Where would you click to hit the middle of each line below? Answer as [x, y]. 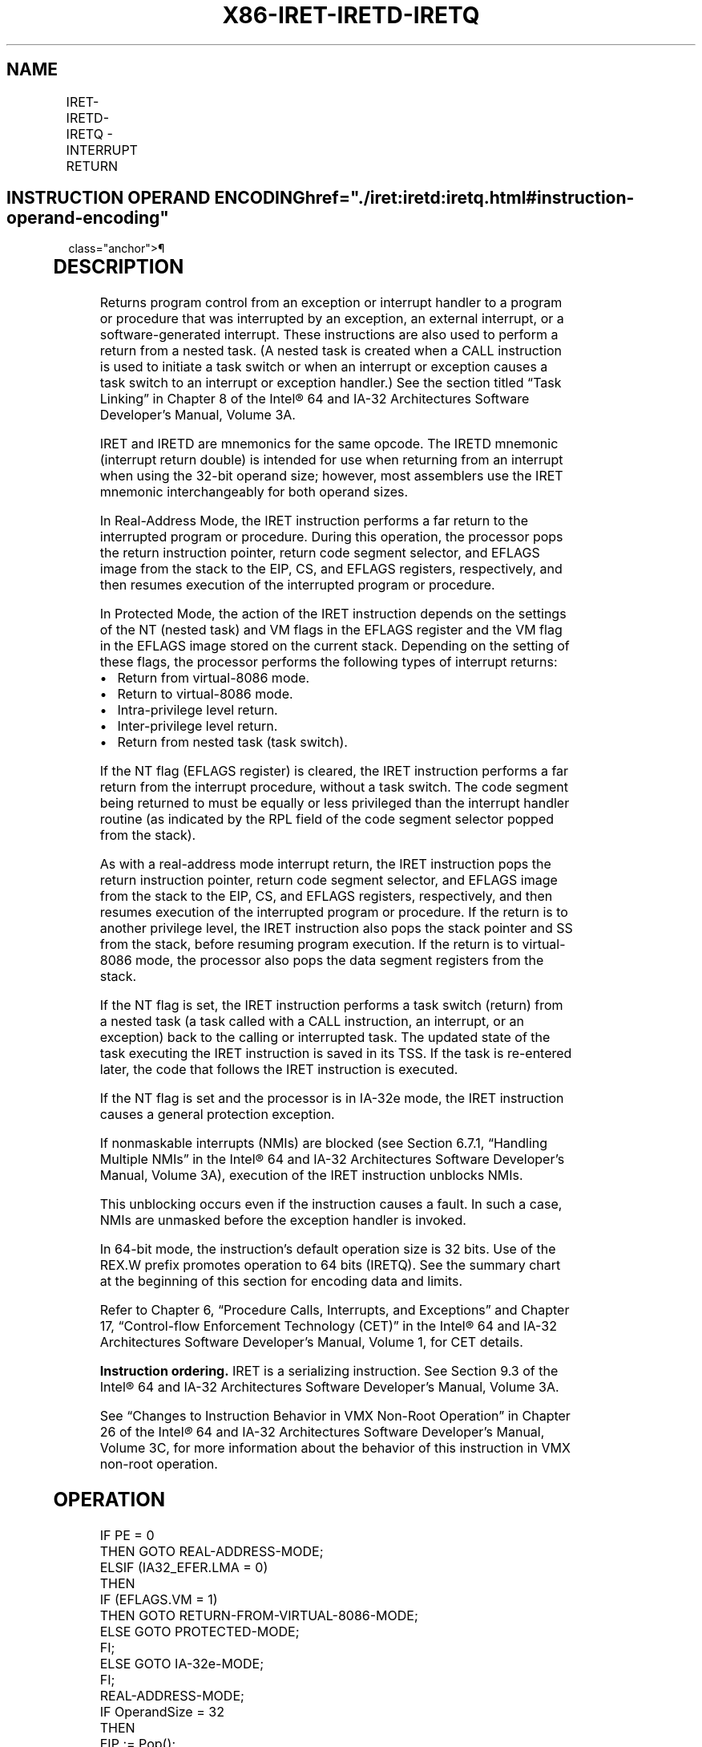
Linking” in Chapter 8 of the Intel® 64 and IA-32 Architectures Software [315, 399]
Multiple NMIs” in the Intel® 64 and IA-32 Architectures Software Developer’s [332, 1159]
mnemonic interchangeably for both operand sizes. [254, 492]
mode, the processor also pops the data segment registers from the [340, 961]
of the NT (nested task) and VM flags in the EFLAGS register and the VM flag [331, 630]
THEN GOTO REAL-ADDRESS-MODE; [212, 1552]
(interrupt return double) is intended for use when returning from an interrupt [331, 460]
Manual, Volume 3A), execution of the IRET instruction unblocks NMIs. [311, 1175]
